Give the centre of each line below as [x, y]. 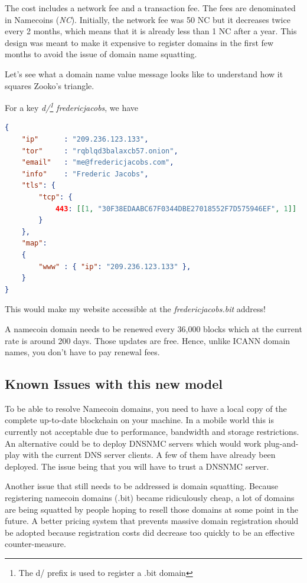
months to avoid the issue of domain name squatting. [101, 54]
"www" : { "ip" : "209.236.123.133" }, [115, 266]
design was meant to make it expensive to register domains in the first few [139, 42]
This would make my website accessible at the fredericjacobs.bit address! [135, 309]
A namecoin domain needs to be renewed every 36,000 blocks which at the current [153, 328]
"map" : [34, 243]
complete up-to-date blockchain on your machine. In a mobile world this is [139, 420]
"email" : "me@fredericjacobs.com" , [98, 163]
